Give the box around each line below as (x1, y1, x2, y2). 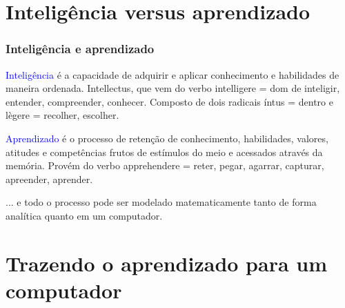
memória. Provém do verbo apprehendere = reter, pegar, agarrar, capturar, (6, 158, 324, 173)
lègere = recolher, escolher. (6, 108, 119, 122)
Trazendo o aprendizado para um (6, 249, 328, 277)
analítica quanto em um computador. (6, 208, 163, 222)
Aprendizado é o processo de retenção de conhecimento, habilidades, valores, (6, 131, 328, 145)
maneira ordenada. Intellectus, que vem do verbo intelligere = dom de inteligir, (6, 81, 340, 95)
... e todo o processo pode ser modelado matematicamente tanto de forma (6, 195, 317, 209)
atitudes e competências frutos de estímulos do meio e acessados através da (6, 144, 323, 159)
